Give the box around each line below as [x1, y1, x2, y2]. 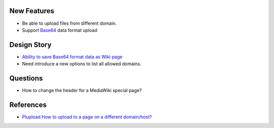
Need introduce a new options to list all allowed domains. [22, 61, 142, 67]
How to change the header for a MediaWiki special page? [22, 88, 142, 94]
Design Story [9, 40, 52, 49]
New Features [9, 7, 54, 15]
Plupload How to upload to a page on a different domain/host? [22, 114, 152, 120]
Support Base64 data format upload [22, 27, 97, 33]
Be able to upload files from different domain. [22, 20, 117, 26]
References [9, 100, 47, 109]
